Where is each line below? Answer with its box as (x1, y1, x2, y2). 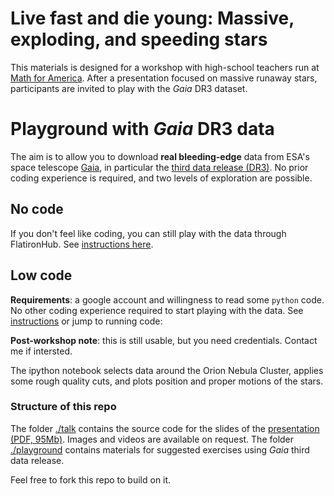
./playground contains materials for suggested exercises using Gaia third (10, 443, 310, 456)
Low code (10, 267, 73, 284)
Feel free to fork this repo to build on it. (10, 473, 172, 486)
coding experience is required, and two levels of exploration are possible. (10, 172, 313, 184)
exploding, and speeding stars (10, 28, 268, 51)
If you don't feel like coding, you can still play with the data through (10, 227, 287, 239)
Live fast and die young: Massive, (10, 7, 295, 30)
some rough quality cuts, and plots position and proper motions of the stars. (10, 375, 324, 387)
